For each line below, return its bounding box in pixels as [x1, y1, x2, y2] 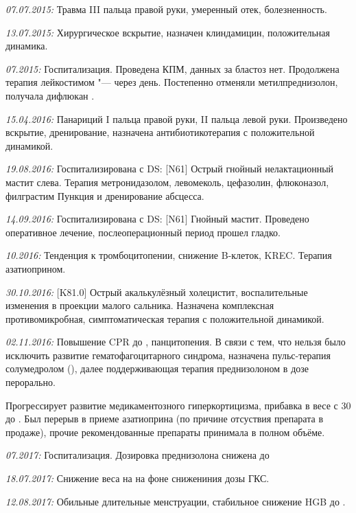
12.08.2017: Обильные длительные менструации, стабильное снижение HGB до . [5, 494, 346, 508]
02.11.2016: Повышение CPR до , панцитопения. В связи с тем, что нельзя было [5, 334, 346, 349]
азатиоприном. [5, 261, 66, 275]
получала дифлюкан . [5, 88, 95, 102]
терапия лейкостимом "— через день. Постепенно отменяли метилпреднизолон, [5, 75, 338, 89]
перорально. [5, 375, 56, 389]
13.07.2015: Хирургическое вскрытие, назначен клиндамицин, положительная [5, 25, 330, 39]
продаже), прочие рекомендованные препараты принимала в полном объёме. [5, 424, 325, 439]
